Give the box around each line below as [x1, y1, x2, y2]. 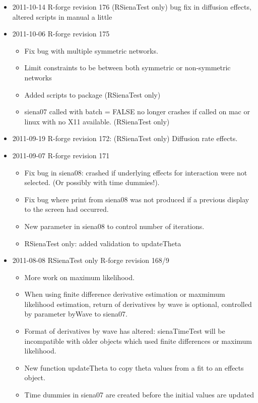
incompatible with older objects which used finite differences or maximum [24, 335, 252, 346]
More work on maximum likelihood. [24, 272, 135, 282]
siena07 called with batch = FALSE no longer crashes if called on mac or [24, 106, 250, 117]
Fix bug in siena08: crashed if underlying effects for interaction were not [24, 167, 247, 177]
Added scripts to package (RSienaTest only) [24, 89, 161, 100]
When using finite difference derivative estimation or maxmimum [24, 289, 225, 299]
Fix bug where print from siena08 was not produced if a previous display [24, 194, 249, 204]
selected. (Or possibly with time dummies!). [24, 177, 160, 188]
